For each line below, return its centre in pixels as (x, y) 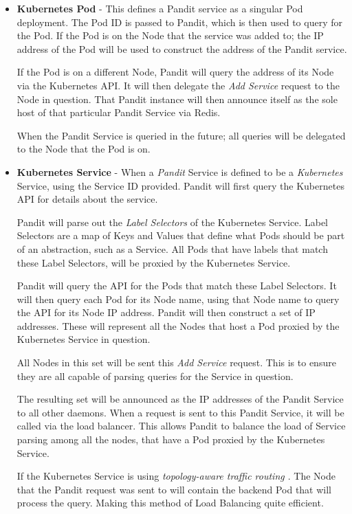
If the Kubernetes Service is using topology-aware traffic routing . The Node (176, 476)
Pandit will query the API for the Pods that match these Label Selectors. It (177, 286)
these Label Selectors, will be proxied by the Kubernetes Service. (154, 262)
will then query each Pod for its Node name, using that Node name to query (178, 299)
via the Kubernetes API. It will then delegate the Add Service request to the (178, 85)
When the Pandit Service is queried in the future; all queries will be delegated (181, 135)
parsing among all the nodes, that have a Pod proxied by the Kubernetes (171, 439)
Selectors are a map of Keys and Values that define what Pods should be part (181, 235)
